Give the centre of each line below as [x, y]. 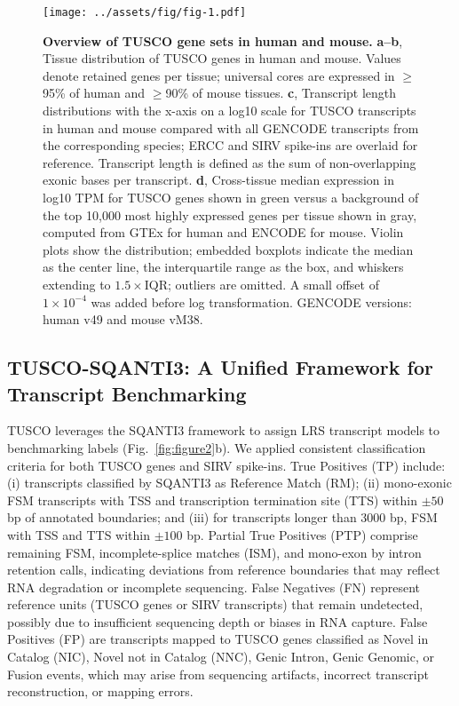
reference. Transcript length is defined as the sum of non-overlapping [229, 162]
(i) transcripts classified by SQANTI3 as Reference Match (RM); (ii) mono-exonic [229, 483]
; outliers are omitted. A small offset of [273, 284]
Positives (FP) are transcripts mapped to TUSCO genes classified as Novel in [218, 639]
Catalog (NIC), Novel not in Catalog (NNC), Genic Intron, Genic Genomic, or [221, 657]
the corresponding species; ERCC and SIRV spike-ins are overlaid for [230, 145]
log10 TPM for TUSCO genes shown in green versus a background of [231, 197]
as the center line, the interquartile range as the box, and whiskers [223, 267]
